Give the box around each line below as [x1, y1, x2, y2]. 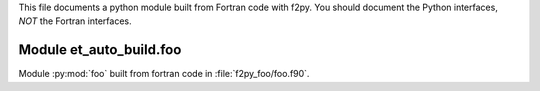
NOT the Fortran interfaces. [18, 15, 132, 27]
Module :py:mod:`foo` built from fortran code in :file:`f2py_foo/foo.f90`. [18, 68, 310, 80]
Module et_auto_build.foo [18, 41, 182, 59]
